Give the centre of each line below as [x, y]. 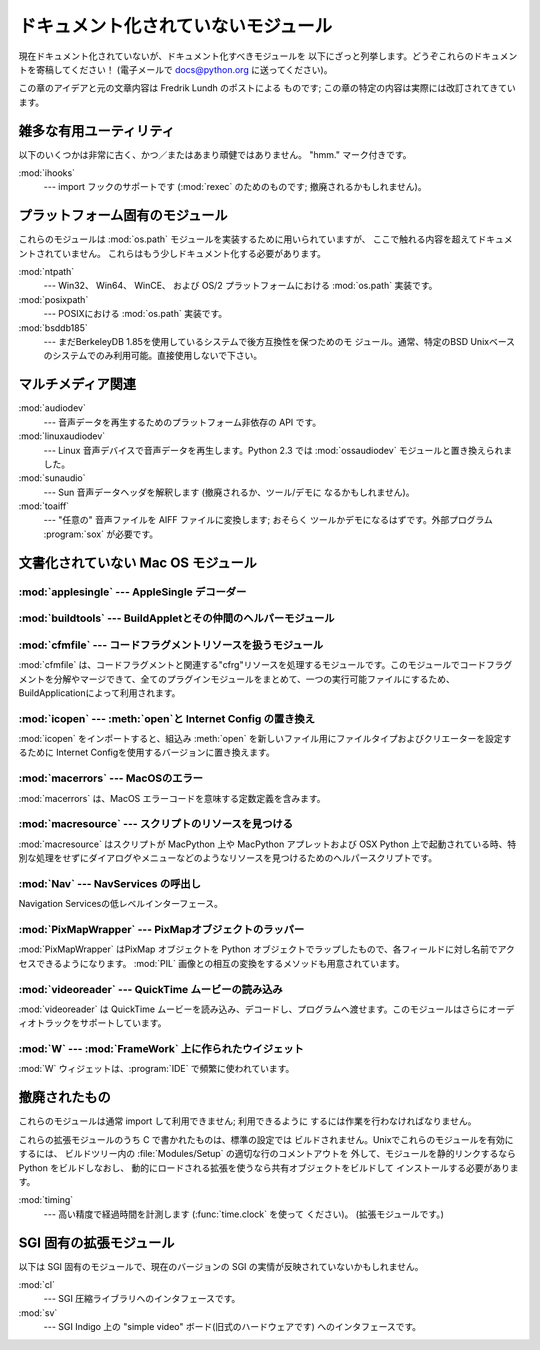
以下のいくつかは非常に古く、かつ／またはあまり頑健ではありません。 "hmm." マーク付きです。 [215, 154]
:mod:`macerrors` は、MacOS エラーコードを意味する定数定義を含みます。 [172, 798]
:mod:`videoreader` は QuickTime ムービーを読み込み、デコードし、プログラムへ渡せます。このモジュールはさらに [253, 1009]
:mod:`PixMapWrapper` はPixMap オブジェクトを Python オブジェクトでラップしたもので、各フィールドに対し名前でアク [266, 949]
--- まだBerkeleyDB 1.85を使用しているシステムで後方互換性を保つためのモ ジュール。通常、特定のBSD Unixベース [279, 342]
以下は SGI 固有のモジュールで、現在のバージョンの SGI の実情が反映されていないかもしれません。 [221, 1266]
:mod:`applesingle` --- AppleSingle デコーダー [132, 592]
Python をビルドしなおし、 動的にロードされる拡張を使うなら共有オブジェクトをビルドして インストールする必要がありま [268, 1167]
